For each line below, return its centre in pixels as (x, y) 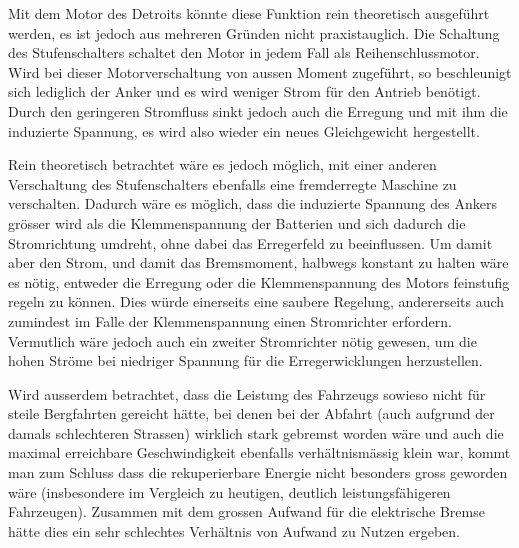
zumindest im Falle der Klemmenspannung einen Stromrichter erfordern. (230, 320)
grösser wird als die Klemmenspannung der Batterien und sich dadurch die (237, 222)
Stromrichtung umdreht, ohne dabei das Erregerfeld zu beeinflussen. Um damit (250, 242)
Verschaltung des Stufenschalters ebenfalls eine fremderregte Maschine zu (232, 183)
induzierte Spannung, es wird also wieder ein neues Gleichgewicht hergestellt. (244, 130)
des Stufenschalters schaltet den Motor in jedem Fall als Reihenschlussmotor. (244, 52)
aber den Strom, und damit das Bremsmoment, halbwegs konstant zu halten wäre (258, 262)
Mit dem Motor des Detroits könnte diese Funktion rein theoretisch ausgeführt (249, 13)
